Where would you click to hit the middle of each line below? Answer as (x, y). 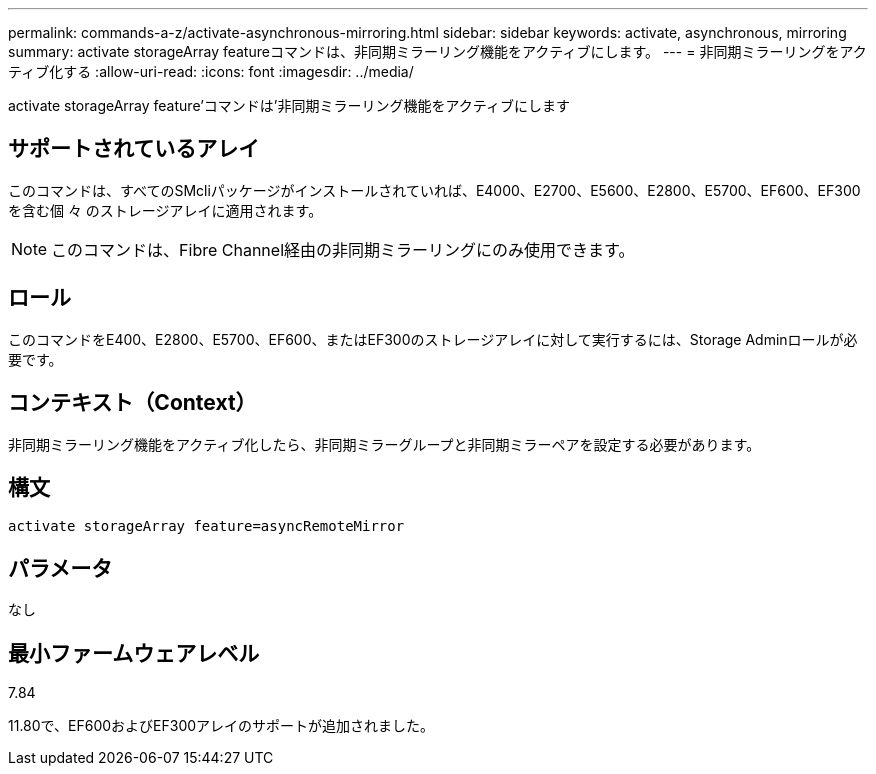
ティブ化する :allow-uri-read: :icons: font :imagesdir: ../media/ (211, 71)
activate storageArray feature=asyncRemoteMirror (206, 526)
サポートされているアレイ (134, 149)
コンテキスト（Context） (132, 403)
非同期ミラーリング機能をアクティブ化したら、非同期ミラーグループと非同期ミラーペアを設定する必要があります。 (384, 444)
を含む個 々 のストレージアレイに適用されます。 (165, 210)
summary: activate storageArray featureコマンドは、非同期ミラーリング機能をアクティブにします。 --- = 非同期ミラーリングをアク (437, 51)
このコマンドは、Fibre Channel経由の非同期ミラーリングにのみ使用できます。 (343, 249)
